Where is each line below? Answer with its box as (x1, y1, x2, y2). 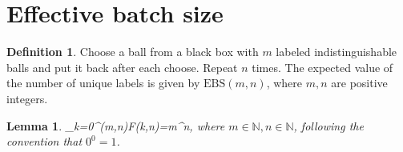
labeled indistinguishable (276, 43, 397, 60)
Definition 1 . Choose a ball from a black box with (6, 43, 259, 60)
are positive (331, 74, 388, 91)
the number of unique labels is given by (6, 74, 200, 91)
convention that (6, 133, 83, 150)
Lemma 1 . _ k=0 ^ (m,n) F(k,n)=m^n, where (6, 117, 225, 134)
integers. (6, 90, 48, 106)
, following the (293, 117, 364, 134)
